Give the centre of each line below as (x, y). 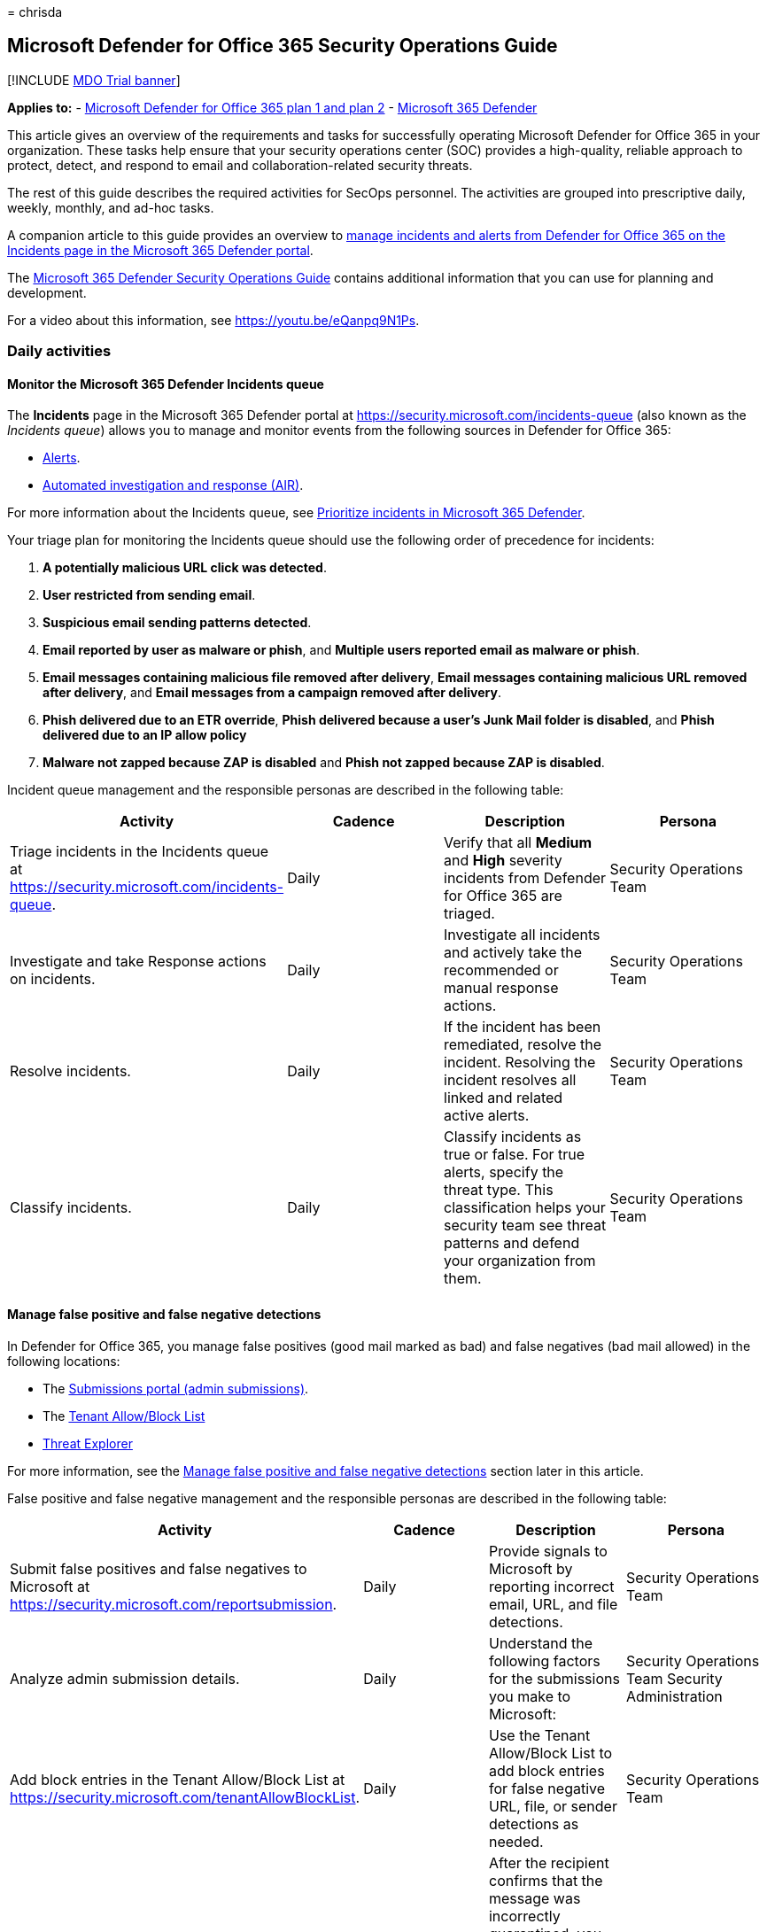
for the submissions (554, 1678)
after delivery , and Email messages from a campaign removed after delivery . (272, 693)
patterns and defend (512, 1243)
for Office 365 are (503, 896)
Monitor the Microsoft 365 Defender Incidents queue (166, 384)
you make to (530, 1696)
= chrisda (35, 12)
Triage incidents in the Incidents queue (139, 852)
